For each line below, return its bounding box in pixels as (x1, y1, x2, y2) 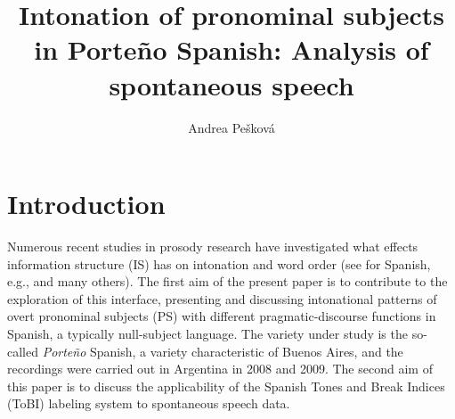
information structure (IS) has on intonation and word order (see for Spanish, (7, 254, 431, 273)
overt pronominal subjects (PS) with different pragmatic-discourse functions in (7, 307, 436, 325)
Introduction (7, 185, 166, 222)
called (7, 341, 38, 360)
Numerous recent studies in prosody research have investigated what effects (7, 237, 418, 256)
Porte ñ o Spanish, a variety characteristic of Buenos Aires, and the (42, 341, 403, 360)
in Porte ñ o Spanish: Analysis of (34, 31, 429, 68)
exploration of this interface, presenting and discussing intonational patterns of (7, 289, 437, 308)
